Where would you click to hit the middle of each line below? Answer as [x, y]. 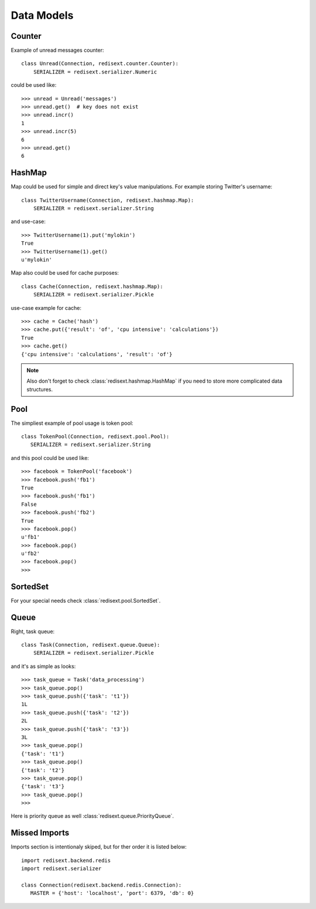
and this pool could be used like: [50, 458]
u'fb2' [31, 554]
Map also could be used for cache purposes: [65, 273]
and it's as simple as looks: [43, 666]
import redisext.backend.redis [66, 860]
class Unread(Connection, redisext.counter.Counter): [100, 64]
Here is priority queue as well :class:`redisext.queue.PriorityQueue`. [92, 816]
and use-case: [28, 222]
